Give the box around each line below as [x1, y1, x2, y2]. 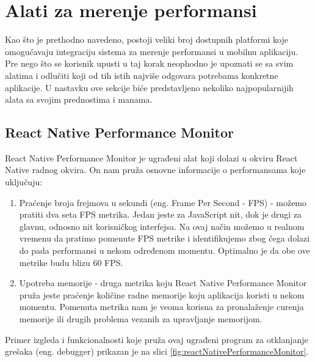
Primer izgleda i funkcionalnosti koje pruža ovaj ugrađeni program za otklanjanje [5, 333, 308, 345]
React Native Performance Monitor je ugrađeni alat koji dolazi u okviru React [5, 151, 298, 164]
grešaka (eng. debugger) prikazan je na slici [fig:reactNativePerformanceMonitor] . [5, 345, 309, 358]
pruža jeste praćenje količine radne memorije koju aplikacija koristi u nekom [19, 288, 305, 301]
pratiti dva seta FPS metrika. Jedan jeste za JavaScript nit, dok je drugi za [19, 208, 302, 221]
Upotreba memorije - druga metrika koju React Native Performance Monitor [19, 276, 307, 289]
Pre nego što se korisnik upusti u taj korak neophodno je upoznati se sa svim [5, 57, 294, 70]
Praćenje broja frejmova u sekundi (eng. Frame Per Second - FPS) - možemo [19, 196, 307, 209]
